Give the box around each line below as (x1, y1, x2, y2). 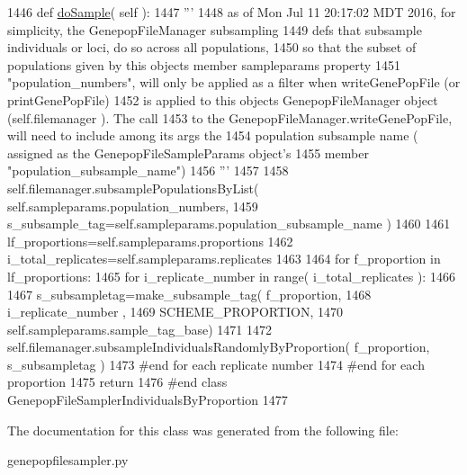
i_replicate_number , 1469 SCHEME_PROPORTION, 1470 (7, 302, 344, 321)
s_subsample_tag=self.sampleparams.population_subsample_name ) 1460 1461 (7, 214, 451, 233)
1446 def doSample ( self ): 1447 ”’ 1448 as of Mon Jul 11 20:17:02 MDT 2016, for (7, 3, 456, 21)
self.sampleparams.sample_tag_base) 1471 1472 (7, 319, 273, 338)
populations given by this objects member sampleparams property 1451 (7, 55, 400, 74)
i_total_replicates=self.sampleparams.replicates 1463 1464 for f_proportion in (7, 249, 441, 268)
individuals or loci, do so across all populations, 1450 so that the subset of (7, 38, 417, 57)
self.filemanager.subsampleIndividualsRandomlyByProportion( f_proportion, (7, 337, 430, 356)
